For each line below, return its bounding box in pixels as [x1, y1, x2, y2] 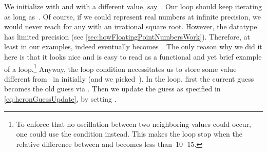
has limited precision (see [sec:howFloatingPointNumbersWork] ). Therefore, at [4, 31, 250, 42]
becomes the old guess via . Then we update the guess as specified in [4, 83, 221, 94]
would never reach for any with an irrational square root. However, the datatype [4, 21, 257, 32]
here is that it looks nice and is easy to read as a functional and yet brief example [4, 51, 262, 62]
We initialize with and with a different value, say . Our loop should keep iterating [4, 1, 262, 11]
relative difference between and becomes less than [16, 138, 172, 149]
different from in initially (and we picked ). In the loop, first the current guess [4, 73, 254, 84]
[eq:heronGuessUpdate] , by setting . [4, 93, 117, 104]
